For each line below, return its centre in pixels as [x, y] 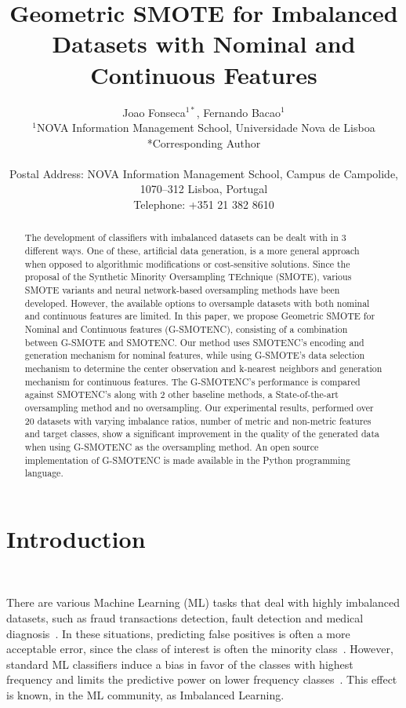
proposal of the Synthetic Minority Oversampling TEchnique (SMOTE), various [188, 277]
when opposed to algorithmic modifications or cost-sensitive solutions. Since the [187, 263]
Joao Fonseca [154, 112]
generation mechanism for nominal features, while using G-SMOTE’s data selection [195, 355]
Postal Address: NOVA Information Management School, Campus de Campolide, [204, 173]
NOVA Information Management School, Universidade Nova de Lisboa [206, 128]
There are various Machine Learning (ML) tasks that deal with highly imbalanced [203, 602]
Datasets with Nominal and [204, 44]
